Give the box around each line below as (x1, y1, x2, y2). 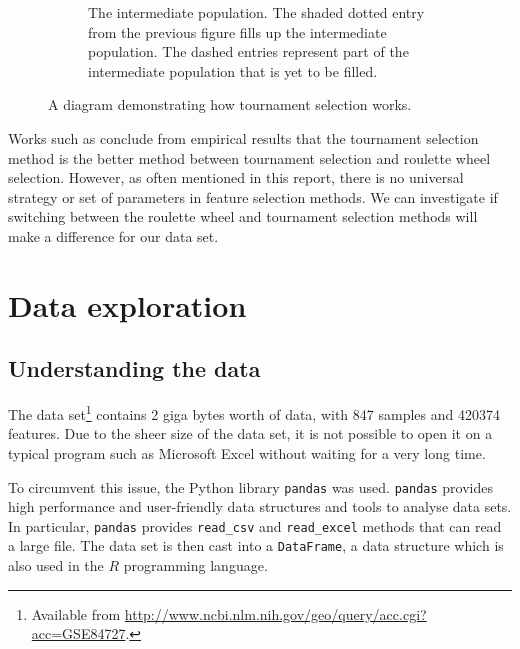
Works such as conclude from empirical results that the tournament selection (8, 127, 479, 148)
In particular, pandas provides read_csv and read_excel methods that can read (8, 515, 502, 536)
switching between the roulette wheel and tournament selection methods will (8, 206, 478, 227)
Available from (31, 603, 121, 624)
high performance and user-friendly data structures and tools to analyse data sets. (8, 496, 512, 517)
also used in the (8, 555, 104, 576)
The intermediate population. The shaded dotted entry (88, 2, 425, 22)
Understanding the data (8, 353, 261, 384)
